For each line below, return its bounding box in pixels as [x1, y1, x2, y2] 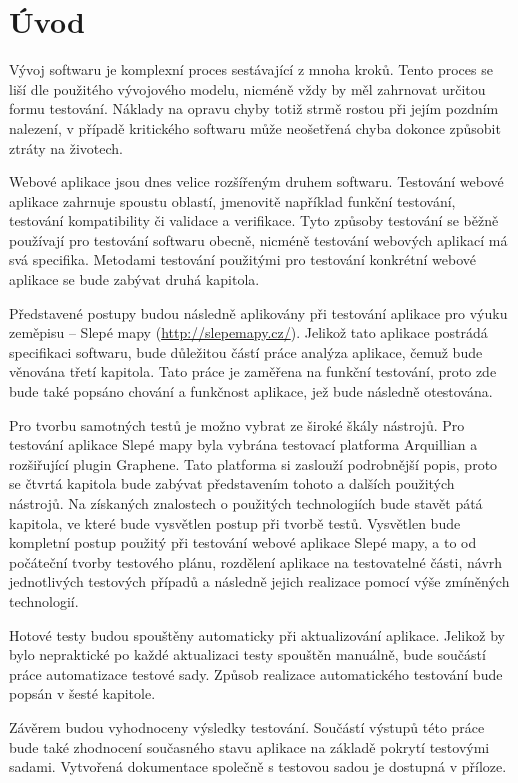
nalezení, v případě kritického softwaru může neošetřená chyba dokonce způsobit [9, 117, 501, 138]
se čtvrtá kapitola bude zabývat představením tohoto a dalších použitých [9, 473, 455, 494]
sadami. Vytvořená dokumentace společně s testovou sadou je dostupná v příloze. [9, 756, 507, 777]
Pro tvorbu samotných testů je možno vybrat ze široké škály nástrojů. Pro [9, 414, 465, 435]
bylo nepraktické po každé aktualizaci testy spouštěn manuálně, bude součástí [9, 644, 486, 665]
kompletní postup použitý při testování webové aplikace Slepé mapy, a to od [9, 532, 477, 553]
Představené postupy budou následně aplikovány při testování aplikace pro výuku [9, 302, 508, 323]
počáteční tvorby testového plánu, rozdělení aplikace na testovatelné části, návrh [9, 551, 503, 572]
